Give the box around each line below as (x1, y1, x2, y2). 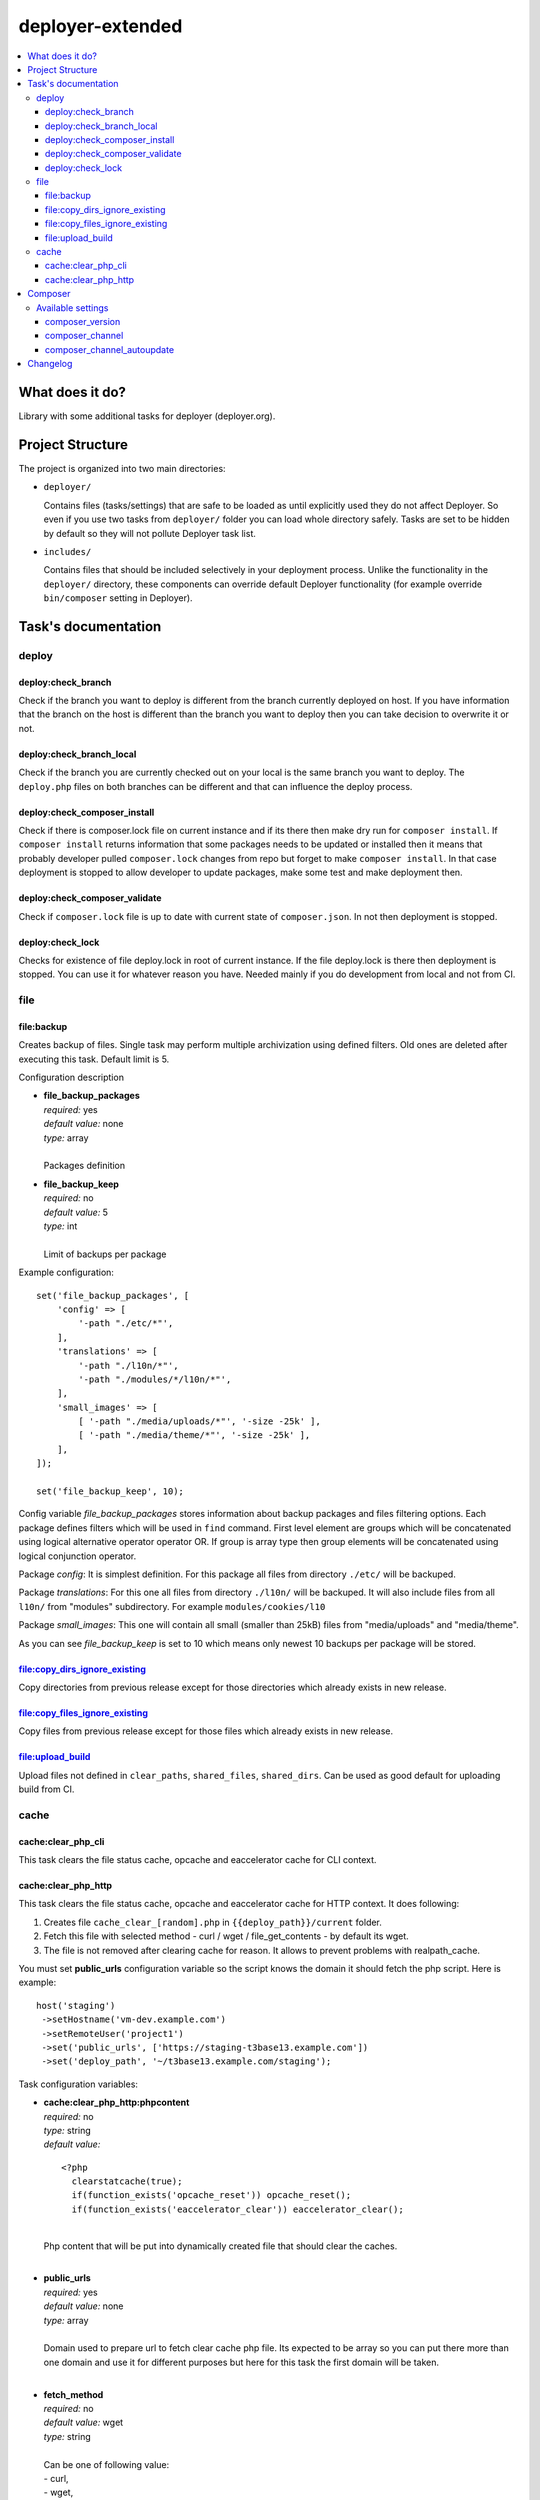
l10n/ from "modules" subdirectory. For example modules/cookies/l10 (18, 1600, 326, 1612)
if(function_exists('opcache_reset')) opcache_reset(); (71, 2190, 352, 2201)
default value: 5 (43, 1206, 109, 1218)
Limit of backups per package (43, 1248, 167, 1260)
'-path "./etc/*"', (78, 1318, 174, 1329)
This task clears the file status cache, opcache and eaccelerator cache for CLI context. (18, 1854, 377, 1866)
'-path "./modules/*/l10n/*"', (78, 1373, 232, 1385)
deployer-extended (18, 15, 183, 37)
